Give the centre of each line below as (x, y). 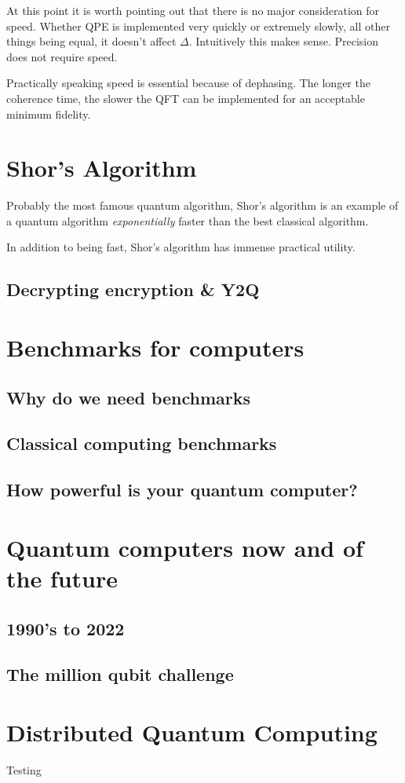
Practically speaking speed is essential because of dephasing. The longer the (188, 83)
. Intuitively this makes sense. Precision (284, 41)
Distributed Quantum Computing (192, 732)
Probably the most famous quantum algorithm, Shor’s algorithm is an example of (202, 205)
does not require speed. (62, 56)
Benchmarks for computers (155, 348)
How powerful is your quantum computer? (182, 490)
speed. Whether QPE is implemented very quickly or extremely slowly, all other (198, 26)
